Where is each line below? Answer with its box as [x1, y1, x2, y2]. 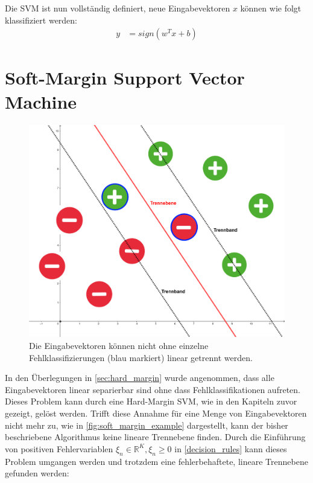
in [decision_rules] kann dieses [174, 442, 287, 455]
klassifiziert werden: [5, 13, 78, 26]
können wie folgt [240, 2, 302, 14]
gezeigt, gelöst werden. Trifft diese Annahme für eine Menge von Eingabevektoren [5, 406, 307, 419]
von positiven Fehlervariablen [5, 442, 113, 455]
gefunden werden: [5, 467, 69, 479]
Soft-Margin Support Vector [5, 65, 245, 90]
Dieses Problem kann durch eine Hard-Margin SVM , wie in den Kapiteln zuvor [5, 395, 297, 408]
